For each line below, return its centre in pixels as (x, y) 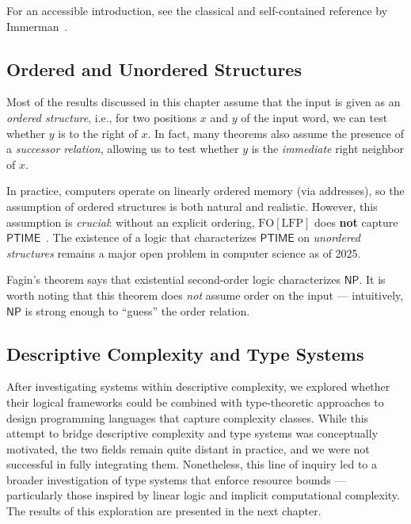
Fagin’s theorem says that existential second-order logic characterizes (173, 279)
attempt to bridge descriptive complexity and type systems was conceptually (192, 433)
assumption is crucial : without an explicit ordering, (131, 222)
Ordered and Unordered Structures (154, 69)
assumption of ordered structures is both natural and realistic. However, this (192, 206)
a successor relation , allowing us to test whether (123, 149)
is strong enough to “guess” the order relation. (137, 310)
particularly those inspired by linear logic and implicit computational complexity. (203, 495)
